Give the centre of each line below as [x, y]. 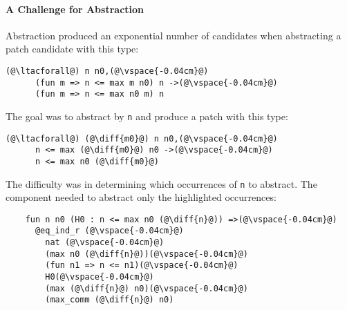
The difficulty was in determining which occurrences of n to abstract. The [161, 183]
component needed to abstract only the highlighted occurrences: [141, 197]
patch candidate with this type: [72, 49]
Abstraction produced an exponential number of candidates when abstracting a [173, 35]
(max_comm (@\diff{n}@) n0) [110, 300]
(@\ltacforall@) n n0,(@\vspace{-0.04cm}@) [107, 71]
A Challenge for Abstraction [75, 9]
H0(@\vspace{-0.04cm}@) [100, 277]
